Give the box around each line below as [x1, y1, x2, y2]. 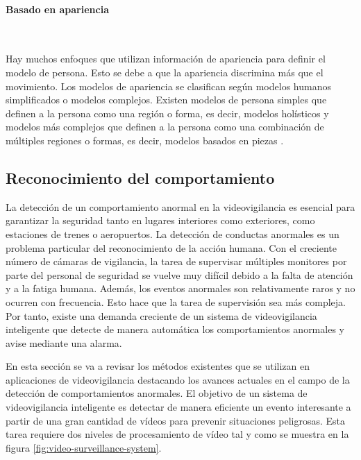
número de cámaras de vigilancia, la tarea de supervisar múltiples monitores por [6, 254, 347, 269]
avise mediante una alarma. [6, 335, 122, 350]
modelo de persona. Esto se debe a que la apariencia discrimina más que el [6, 65, 324, 79]
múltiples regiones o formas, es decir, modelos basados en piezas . [6, 133, 284, 147]
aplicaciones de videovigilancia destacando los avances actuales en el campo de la [6, 372, 350, 386]
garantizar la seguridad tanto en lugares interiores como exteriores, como [6, 213, 315, 228]
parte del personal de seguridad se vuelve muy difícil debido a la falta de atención [6, 267, 353, 282]
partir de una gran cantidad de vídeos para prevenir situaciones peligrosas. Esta [6, 413, 346, 427]
